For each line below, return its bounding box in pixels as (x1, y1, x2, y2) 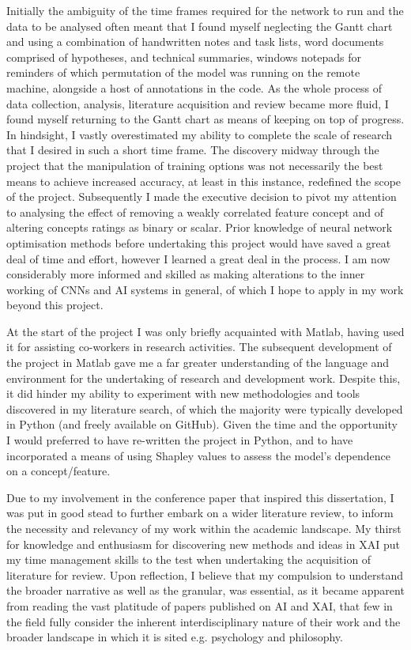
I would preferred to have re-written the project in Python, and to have (6, 432, 353, 448)
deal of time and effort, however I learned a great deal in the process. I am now (6, 250, 390, 266)
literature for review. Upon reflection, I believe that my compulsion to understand (6, 566, 404, 583)
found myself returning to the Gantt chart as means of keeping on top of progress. (6, 111, 405, 127)
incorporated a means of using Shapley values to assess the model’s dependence (6, 447, 391, 463)
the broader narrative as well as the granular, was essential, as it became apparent (6, 582, 405, 599)
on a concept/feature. (6, 463, 111, 479)
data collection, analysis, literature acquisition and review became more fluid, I (6, 95, 389, 111)
